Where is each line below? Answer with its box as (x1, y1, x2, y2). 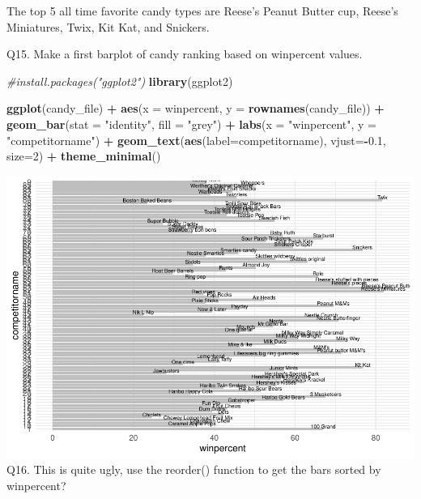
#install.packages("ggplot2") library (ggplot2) (6, 72, 233, 89)
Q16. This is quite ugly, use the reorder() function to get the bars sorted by (6, 461, 381, 478)
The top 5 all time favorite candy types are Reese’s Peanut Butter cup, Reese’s (6, 2, 398, 19)
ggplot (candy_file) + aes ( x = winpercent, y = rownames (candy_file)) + (6, 100, 385, 117)
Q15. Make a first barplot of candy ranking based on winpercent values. (6, 45, 363, 62)
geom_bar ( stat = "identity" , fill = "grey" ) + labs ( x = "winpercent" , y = (6, 115, 376, 132)
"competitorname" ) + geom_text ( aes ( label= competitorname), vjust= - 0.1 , (6, 131, 386, 148)
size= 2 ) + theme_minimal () (6, 147, 161, 164)
